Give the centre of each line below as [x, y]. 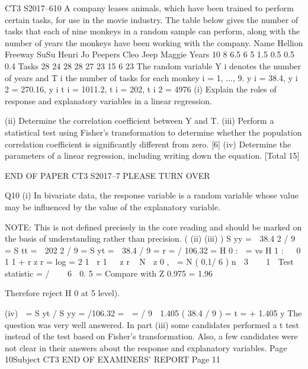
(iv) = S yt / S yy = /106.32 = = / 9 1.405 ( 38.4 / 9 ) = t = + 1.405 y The [153, 313]
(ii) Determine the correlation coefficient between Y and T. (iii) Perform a [139, 121]
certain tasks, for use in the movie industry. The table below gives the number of [152, 19]
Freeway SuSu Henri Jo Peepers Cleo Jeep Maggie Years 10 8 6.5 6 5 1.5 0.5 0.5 [150, 54]
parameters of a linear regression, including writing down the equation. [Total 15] [152, 155]
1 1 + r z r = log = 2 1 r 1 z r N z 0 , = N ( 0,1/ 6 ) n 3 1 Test [149, 261]
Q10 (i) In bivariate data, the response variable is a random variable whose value [152, 195]
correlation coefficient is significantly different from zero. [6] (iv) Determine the [148, 144]
